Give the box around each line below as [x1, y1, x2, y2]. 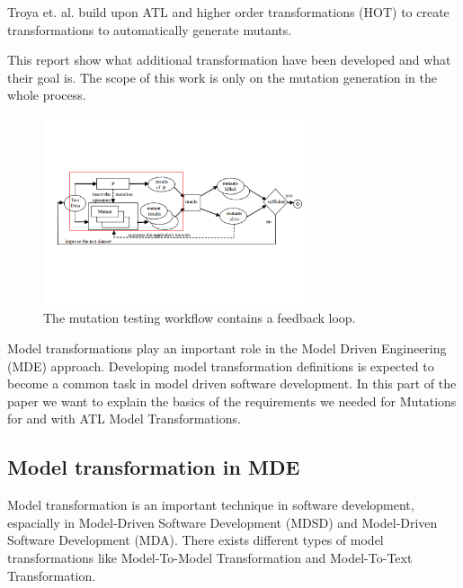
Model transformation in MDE [7, 453, 300, 481]
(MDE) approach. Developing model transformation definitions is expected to [7, 356, 434, 375]
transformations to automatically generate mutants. [7, 20, 292, 39]
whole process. [7, 85, 86, 104]
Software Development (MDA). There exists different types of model [7, 530, 384, 549]
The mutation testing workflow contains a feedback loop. [43, 308, 356, 327]
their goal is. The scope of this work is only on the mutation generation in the [7, 67, 437, 86]
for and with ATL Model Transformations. [7, 409, 241, 428]
